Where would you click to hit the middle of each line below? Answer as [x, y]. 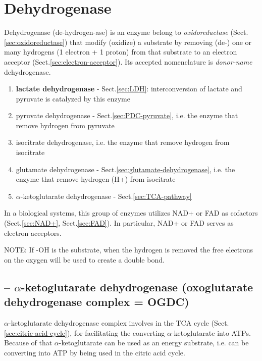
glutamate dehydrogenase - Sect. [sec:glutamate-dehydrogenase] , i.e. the [125, 169]
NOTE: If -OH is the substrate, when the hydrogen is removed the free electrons [129, 250]
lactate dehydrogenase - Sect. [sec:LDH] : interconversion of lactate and [129, 89]
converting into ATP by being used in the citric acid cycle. [95, 352]
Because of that [28, 343]
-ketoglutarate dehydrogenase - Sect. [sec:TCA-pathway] [106, 196]
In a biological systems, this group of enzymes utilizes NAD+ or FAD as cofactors [131, 213]
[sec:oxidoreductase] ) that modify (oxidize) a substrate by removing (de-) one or [128, 42]
